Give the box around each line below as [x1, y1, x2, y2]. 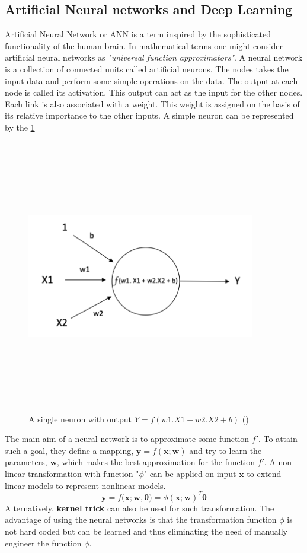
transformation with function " [27, 468, 139, 480]
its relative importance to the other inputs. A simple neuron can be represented [5, 109, 294, 122]
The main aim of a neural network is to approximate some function [5, 433, 250, 445]
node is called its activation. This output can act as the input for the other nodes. [5, 86, 303, 98]
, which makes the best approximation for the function [57, 456, 255, 468]
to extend [247, 468, 282, 480]
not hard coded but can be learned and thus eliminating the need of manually [5, 525, 287, 537]
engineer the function [5, 536, 82, 549]
